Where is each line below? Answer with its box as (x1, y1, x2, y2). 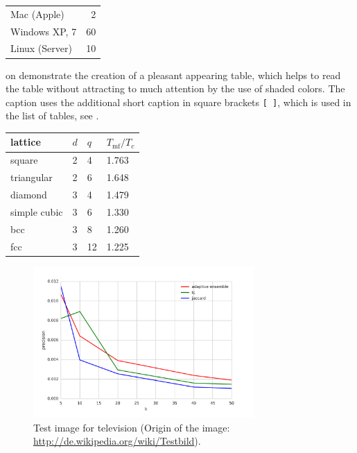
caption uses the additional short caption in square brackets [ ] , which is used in (6, 94, 351, 109)
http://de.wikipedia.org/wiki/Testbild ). (33, 434, 201, 448)
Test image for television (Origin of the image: (33, 420, 230, 434)
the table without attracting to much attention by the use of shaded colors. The (6, 81, 345, 96)
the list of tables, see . (6, 108, 99, 123)
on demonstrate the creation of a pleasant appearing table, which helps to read (6, 67, 341, 82)
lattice (10, 135, 41, 149)
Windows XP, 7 (10, 24, 77, 38)
